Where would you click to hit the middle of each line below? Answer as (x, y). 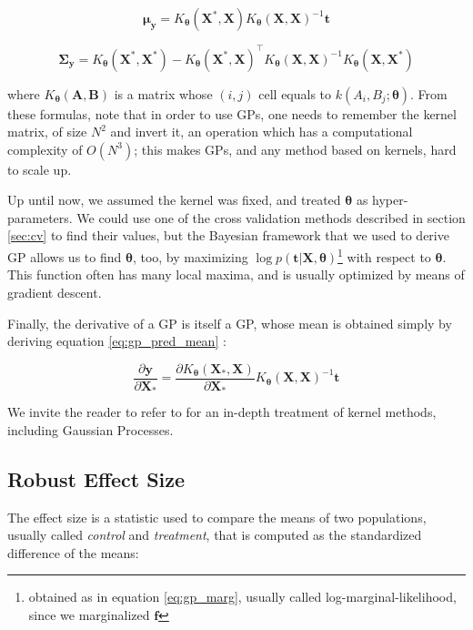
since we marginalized (89, 614)
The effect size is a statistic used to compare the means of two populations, (217, 517)
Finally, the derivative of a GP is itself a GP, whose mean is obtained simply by (230, 323)
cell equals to (295, 93)
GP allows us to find (65, 256)
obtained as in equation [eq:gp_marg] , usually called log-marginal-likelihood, (242, 597)
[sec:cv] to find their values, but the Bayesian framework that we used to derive (228, 235)
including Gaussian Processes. (91, 429)
